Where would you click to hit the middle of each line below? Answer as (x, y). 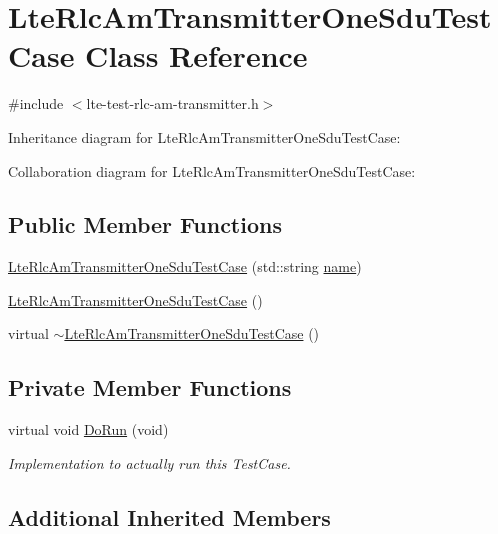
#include (36, 103)
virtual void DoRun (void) (88, 429)
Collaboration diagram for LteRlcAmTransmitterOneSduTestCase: (212, 170)
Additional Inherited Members (169, 516)
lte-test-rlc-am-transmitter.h (172, 103)
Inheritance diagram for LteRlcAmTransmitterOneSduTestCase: (204, 136)
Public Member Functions (145, 224)
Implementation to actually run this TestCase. (149, 462)
